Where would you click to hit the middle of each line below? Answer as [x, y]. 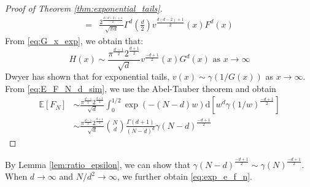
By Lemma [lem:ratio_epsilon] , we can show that [98, 164]
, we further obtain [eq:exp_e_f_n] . [184, 176]
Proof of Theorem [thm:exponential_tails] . [84, 8]
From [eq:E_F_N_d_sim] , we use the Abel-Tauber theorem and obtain [141, 88]
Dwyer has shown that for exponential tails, [87, 76]
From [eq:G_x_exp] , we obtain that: [74, 40]
